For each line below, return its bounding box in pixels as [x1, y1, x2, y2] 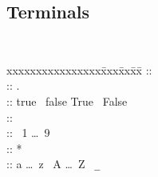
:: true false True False [6, 93, 128, 110]
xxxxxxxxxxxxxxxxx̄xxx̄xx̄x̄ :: [6, 61, 152, 78]
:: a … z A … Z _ [6, 155, 101, 172]
